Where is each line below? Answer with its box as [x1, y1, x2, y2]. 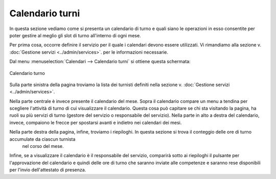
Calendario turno [9, 70, 45, 76]
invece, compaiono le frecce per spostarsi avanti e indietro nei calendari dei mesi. [9, 119, 182, 125]
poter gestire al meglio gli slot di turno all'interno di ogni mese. [9, 32, 141, 38]
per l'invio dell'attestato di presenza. [9, 167, 86, 173]
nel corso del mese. [22, 143, 64, 149]
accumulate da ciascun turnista [9, 136, 76, 142]
